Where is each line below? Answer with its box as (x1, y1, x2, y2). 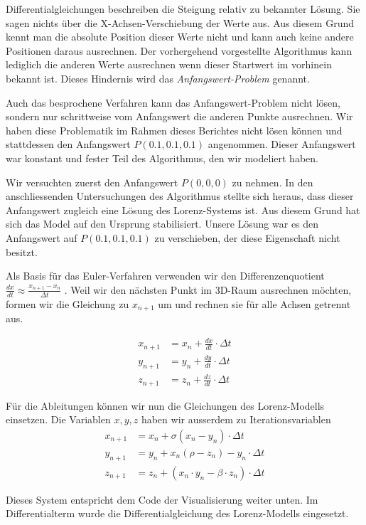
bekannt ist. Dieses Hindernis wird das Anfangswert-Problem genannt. (6, 70, 310, 85)
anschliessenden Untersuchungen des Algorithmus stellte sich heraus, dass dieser (6, 189, 354, 203)
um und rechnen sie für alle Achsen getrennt (158, 296, 351, 311)
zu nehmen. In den (232, 174, 313, 189)
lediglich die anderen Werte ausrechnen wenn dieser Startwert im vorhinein (6, 57, 332, 72)
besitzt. (6, 244, 38, 259)
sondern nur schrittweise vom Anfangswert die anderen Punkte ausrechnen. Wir (6, 109, 353, 124)
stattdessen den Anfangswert (6, 137, 131, 152)
